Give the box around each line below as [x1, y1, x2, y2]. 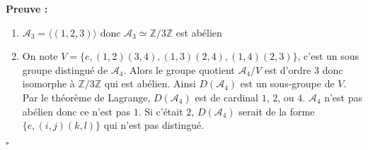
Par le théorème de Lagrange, [22, 89, 151, 104]
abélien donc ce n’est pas [22, 104, 130, 118]
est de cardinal [195, 89, 258, 104]
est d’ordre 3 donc [264, 62, 343, 77]
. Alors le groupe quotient [123, 62, 235, 77]
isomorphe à [22, 76, 75, 91]
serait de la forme [238, 104, 315, 118]
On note [22, 49, 58, 63]
